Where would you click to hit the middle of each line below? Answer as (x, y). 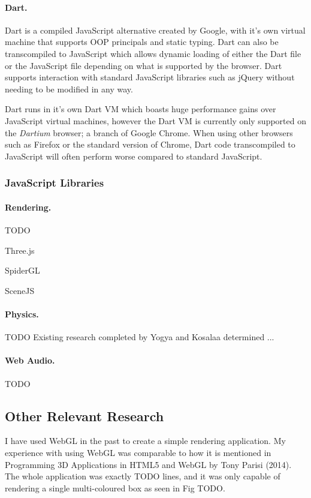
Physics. (22, 313)
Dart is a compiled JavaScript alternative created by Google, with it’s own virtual (155, 30)
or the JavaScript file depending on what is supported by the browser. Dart (144, 65)
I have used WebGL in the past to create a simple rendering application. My (145, 441)
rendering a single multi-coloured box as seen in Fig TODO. (115, 487)
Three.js (20, 250)
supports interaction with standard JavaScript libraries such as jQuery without (150, 77)
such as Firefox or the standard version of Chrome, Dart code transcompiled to (150, 144)
